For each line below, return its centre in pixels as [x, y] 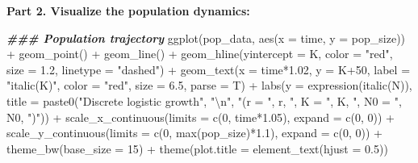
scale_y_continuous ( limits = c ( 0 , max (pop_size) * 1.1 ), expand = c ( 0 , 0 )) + [194, 133]
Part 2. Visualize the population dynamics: [128, 10]
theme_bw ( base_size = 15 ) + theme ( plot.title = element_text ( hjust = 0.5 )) [197, 148]
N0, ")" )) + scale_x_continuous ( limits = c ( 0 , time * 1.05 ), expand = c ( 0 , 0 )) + [201, 117]
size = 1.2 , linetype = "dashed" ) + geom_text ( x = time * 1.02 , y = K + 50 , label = [209, 69]
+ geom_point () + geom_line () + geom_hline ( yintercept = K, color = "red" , [200, 54]
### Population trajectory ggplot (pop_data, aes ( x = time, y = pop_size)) [206, 38]
